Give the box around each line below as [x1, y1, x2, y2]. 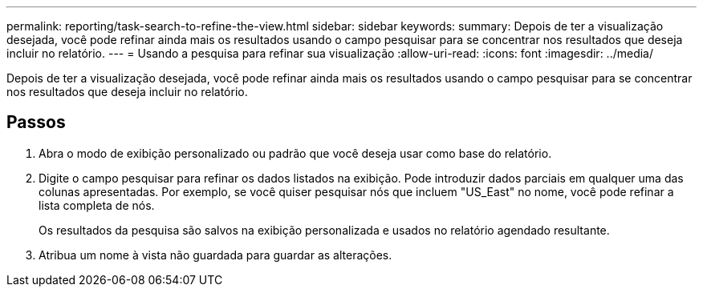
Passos [6, 112, 66, 133]
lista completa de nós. [39, 198, 155, 212]
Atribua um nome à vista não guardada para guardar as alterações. [39, 247, 392, 262]
